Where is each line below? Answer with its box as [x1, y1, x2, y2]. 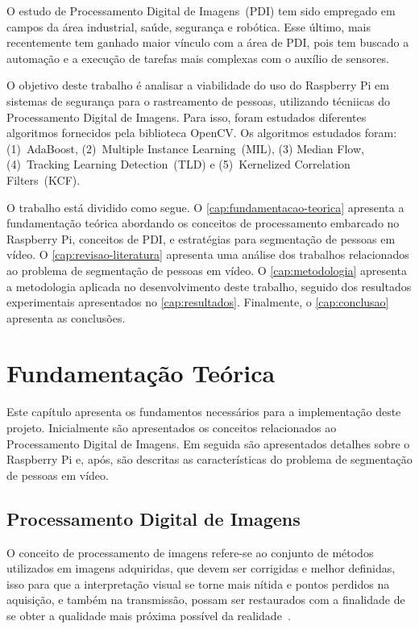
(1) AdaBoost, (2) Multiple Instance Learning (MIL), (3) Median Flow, [6, 140, 364, 156]
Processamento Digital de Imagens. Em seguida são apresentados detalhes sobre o [6, 435, 410, 452]
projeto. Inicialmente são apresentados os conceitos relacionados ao [6, 419, 337, 435]
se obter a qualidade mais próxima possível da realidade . [6, 606, 291, 623]
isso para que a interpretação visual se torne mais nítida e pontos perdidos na [6, 575, 390, 592]
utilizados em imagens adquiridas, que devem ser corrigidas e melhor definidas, [6, 560, 396, 577]
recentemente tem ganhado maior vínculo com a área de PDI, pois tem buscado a [6, 34, 409, 51]
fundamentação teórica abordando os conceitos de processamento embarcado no [6, 215, 400, 231]
